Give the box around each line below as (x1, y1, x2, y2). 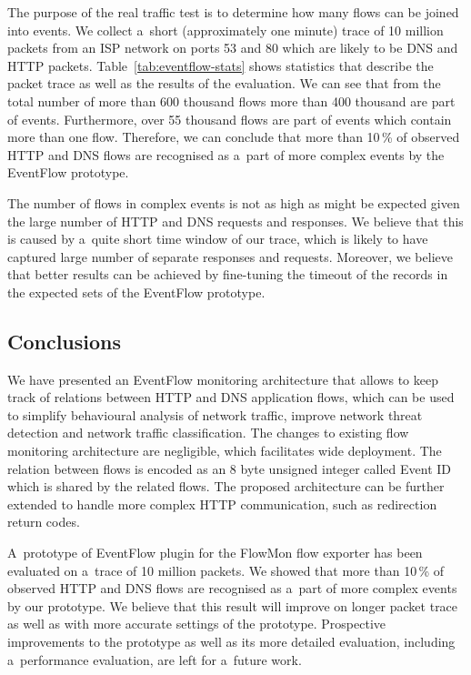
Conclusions (7, 327, 122, 355)
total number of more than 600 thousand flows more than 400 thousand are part (7, 91, 456, 110)
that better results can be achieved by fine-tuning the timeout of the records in (7, 265, 448, 284)
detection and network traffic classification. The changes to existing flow (7, 423, 409, 442)
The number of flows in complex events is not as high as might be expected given (7, 193, 460, 212)
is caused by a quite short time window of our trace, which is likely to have (7, 229, 428, 248)
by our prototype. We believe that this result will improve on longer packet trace (7, 596, 458, 615)
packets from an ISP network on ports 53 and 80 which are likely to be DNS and (7, 38, 458, 57)
